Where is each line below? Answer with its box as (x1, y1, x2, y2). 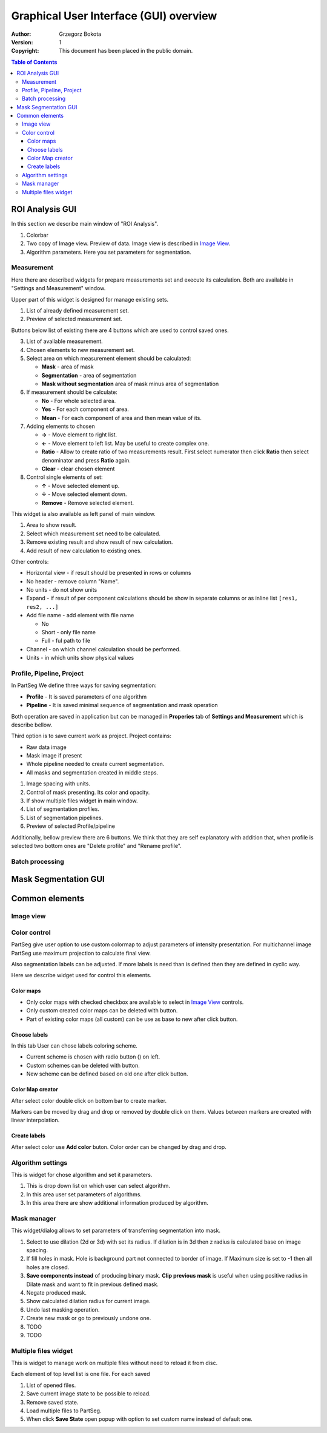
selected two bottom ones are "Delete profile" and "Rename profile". (11, 842, 182, 849)
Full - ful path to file (41, 637, 91, 645)
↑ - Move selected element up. (41, 482, 120, 489)
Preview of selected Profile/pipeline (26, 822, 115, 830)
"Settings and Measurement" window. (11, 285, 106, 292)
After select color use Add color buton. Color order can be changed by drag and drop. (11, 1143, 226, 1150)
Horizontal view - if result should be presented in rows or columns (26, 569, 191, 577)
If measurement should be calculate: (26, 388, 117, 396)
